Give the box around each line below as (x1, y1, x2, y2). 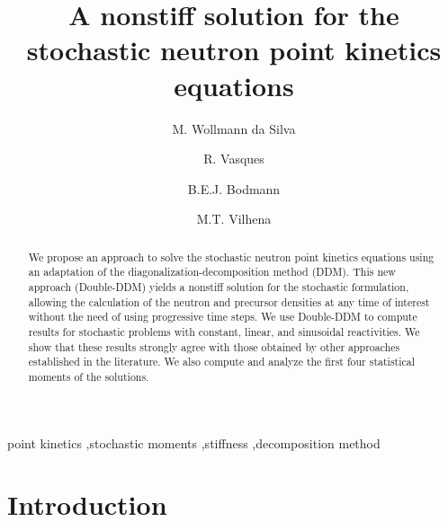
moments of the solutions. (28, 368, 149, 384)
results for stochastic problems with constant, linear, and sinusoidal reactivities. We (28, 323, 420, 339)
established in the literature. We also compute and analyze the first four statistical (28, 354, 416, 369)
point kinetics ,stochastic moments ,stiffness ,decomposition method (7, 433, 381, 452)
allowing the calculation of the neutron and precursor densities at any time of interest (28, 294, 430, 309)
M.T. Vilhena (196, 209, 272, 228)
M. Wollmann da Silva (172, 119, 296, 137)
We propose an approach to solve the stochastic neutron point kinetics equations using (28, 249, 435, 264)
